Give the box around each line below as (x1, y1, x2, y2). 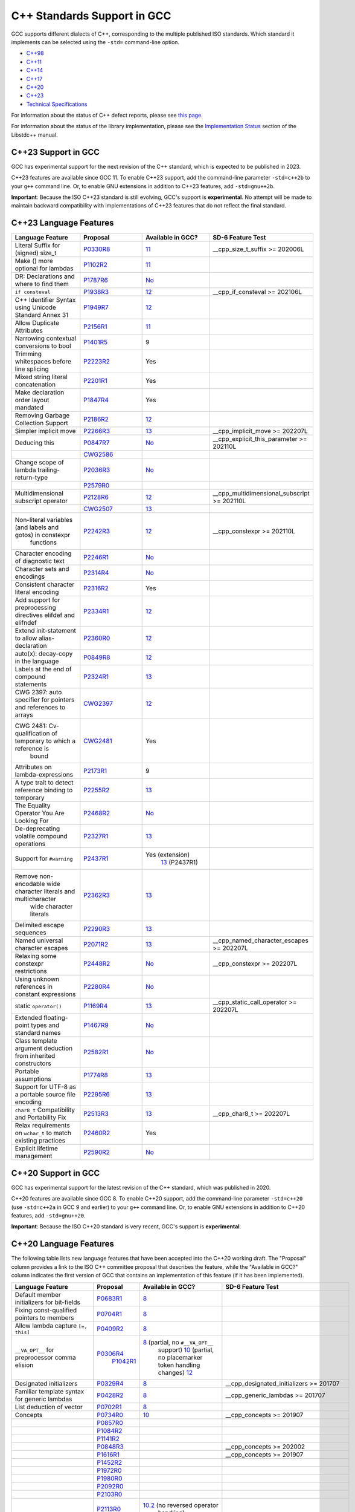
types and (31, 1021, 60, 1029)
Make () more (14, 257, 54, 266)
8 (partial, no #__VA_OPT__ (142, 1338, 214, 1347)
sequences (14, 928, 46, 937)
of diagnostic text (14, 557, 65, 565)
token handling (158, 1361, 200, 1369)
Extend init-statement (14, 627, 77, 635)
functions (30, 538, 57, 547)
